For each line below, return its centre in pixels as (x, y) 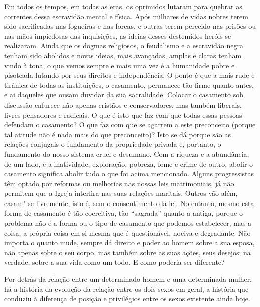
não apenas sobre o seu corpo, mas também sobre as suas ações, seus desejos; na (127, 252)
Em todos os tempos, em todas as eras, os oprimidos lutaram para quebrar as (123, 6)
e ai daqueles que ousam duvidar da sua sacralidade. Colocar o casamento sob (124, 95)
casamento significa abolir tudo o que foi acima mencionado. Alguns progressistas (129, 174)
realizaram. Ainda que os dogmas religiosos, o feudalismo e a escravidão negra (124, 45)
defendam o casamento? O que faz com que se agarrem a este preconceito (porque (130, 124)
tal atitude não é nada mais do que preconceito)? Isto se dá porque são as (117, 134)
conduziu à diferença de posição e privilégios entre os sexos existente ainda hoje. (127, 299)
